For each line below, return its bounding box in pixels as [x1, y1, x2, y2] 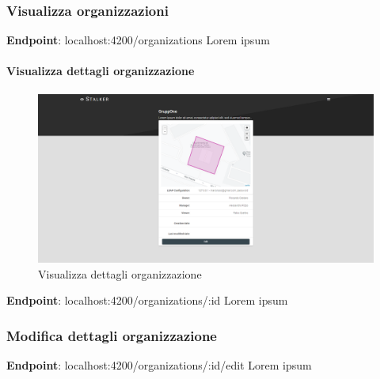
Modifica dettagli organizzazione [6, 325, 217, 345]
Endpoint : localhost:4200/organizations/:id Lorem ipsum [6, 292, 288, 309]
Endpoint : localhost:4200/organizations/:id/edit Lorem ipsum [6, 357, 312, 373]
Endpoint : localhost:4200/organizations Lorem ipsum [6, 32, 270, 48]
